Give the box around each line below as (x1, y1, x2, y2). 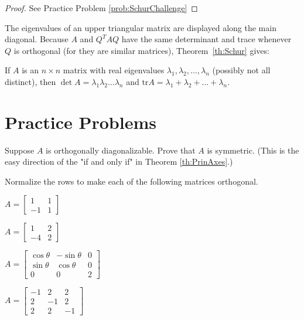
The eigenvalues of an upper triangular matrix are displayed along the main (5, 21, 276, 33)
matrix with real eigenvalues (63, 64, 165, 76)
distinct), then (5, 75, 56, 87)
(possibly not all (212, 64, 271, 76)
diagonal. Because (5, 33, 69, 45)
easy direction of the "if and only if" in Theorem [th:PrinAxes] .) (5, 155, 233, 168)
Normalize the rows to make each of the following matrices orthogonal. (5, 175, 258, 187)
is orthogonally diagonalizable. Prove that (46, 144, 196, 156)
